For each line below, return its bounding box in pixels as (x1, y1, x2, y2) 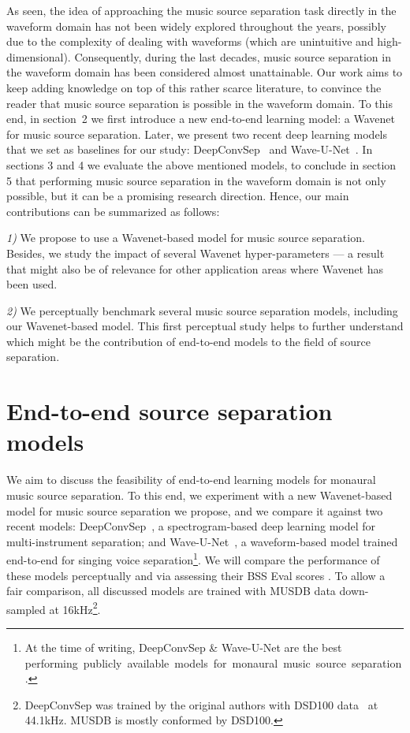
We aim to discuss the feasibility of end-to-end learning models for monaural (6, 471, 376, 488)
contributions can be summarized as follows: (6, 203, 220, 219)
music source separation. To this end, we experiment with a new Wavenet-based (6, 486, 393, 503)
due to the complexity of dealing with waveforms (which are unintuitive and (6, 33, 374, 50)
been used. (6, 276, 58, 292)
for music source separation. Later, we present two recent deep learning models (6, 125, 388, 142)
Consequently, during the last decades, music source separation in (74, 48, 391, 65)
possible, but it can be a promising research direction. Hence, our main (6, 188, 349, 204)
